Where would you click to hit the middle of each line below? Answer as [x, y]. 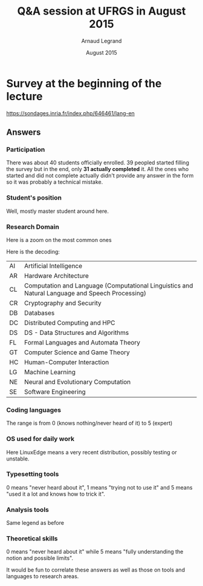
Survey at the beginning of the [84, 83]
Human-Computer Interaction [66, 362]
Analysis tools [28, 510]
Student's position [34, 198]
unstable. [18, 459]
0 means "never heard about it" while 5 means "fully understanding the [95, 552]
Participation [26, 150]
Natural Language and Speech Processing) [85, 293]
